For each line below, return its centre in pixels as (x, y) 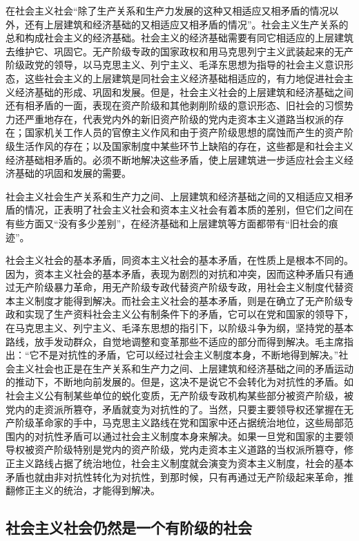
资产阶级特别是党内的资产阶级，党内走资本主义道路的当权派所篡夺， (189, 449)
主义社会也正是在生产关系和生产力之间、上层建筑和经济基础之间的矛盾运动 (184, 368)
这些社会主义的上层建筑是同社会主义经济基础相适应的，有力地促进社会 (184, 78)
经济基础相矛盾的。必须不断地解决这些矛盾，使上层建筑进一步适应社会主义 (175, 159)
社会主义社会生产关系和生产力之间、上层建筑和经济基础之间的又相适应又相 (175, 196)
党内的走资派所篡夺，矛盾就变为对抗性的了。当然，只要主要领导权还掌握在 (175, 409)
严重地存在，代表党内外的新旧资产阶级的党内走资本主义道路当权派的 (179, 118)
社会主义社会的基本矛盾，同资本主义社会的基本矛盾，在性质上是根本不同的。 (179, 260)
